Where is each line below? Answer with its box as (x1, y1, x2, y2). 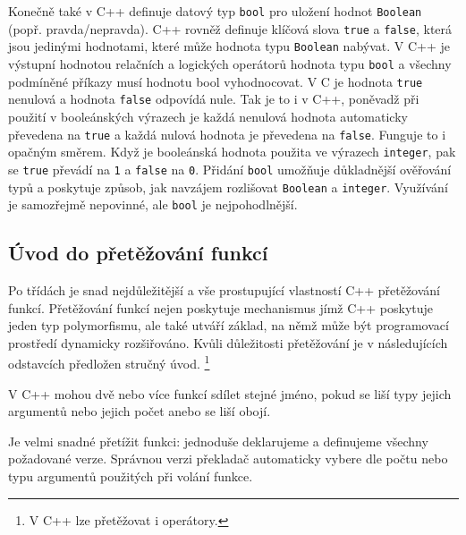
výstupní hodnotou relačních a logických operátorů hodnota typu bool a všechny (8, 54, 452, 72)
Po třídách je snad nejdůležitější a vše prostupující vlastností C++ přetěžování (8, 281, 441, 300)
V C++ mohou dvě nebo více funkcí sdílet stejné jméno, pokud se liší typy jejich (8, 384, 452, 403)
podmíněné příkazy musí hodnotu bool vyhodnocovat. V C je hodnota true (8, 72, 423, 90)
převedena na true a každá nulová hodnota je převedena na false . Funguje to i (8, 124, 446, 143)
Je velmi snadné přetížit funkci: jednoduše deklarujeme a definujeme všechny (8, 431, 428, 450)
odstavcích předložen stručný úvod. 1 (8, 352, 210, 373)
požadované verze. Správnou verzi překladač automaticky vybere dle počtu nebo (8, 449, 448, 468)
